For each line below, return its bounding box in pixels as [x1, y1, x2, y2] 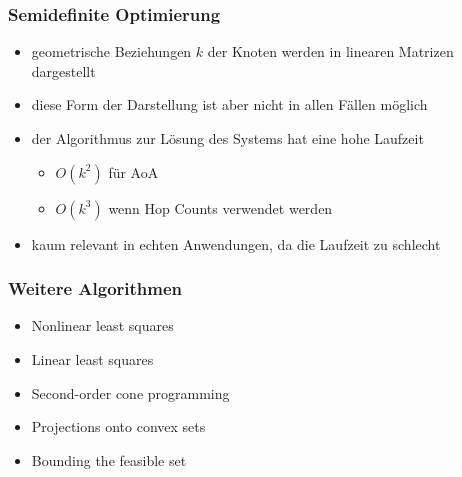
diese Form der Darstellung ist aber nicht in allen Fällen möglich [31, 94, 428, 115]
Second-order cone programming [31, 382, 230, 403]
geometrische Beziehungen [31, 41, 192, 62]
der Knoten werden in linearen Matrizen [207, 41, 454, 62]
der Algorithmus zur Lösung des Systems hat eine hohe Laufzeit [31, 128, 424, 148]
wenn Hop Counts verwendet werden [108, 197, 333, 218]
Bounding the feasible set [31, 449, 187, 470]
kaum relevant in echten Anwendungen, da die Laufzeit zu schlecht [31, 233, 441, 254]
